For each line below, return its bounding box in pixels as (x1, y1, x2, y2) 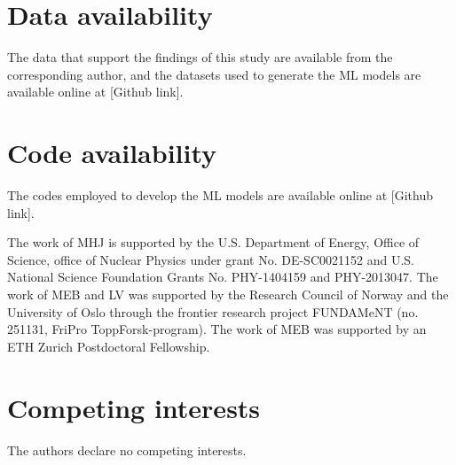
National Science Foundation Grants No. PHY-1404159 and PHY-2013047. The (7, 267, 438, 286)
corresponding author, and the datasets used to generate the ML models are (7, 65, 421, 83)
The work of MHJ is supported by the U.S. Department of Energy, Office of (7, 233, 420, 252)
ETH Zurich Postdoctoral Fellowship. (7, 337, 210, 355)
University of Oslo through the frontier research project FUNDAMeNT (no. (7, 302, 419, 321)
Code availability (7, 135, 217, 171)
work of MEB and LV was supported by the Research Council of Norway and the (7, 285, 449, 303)
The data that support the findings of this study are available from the (7, 48, 393, 66)
